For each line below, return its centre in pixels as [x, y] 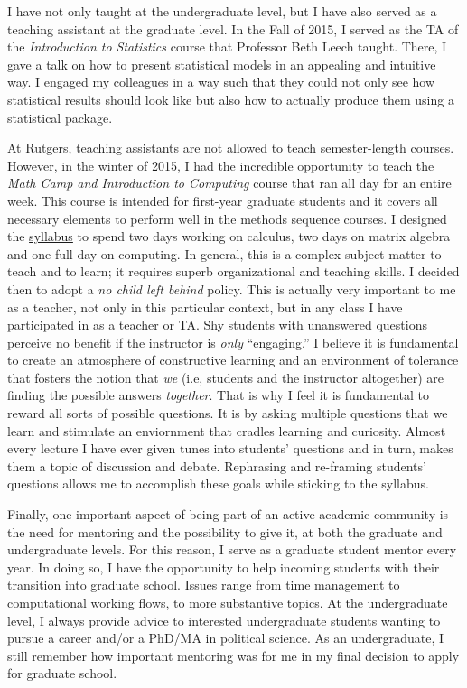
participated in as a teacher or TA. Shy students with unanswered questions [217, 325]
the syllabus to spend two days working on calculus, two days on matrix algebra [229, 236]
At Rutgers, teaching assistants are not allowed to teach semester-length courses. [231, 148]
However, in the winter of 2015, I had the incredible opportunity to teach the [221, 165]
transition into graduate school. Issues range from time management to [204, 585]
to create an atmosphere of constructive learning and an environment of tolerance [233, 360]
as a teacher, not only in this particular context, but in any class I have [205, 307]
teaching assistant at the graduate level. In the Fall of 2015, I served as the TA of [233, 28]
